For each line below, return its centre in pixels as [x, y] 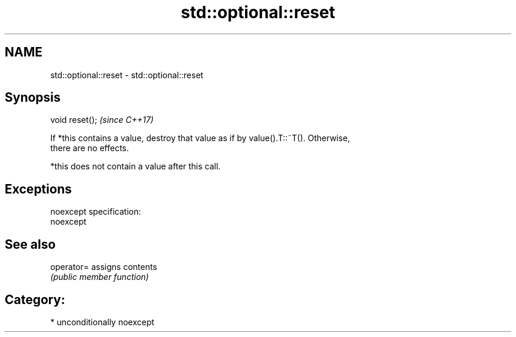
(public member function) [100, 277]
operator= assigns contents [104, 267]
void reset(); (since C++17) [102, 120]
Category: [35, 299]
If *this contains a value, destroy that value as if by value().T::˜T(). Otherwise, [200, 138]
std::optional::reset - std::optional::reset [127, 75]
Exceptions [38, 189]
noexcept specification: [96, 212]
